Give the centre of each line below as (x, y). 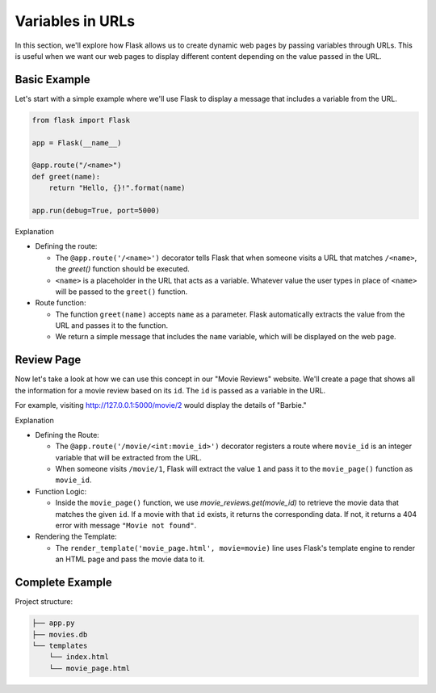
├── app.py (53, 623)
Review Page (48, 360)
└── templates (60, 645)
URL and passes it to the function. (112, 325)
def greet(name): (66, 176)
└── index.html (79, 657)
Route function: (61, 303)
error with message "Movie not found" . (126, 526)
